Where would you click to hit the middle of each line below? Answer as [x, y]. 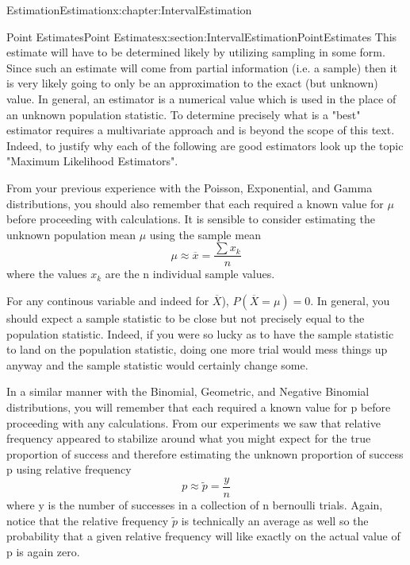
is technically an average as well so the [275, 520]
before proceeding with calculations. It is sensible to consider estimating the [191, 219]
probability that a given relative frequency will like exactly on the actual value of [203, 536]
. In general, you [350, 300]
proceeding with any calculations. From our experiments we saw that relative [194, 422]
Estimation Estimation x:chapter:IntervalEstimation [129, 10]
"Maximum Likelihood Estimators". [92, 161]
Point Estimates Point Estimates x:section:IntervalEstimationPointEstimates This [202, 36]
